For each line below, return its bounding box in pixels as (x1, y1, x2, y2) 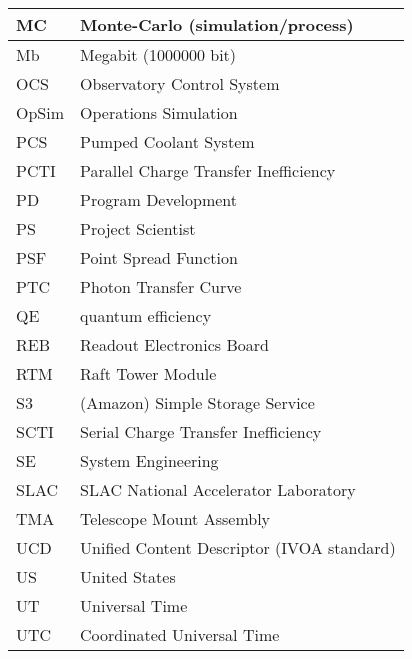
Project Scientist (80, 217, 196, 240)
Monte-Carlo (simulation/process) (80, 13, 354, 36)
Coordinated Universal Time (80, 623, 280, 646)
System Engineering (80, 449, 219, 472)
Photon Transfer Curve (80, 275, 242, 298)
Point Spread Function (80, 246, 238, 269)
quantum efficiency (80, 304, 212, 327)
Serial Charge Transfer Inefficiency (80, 420, 322, 443)
